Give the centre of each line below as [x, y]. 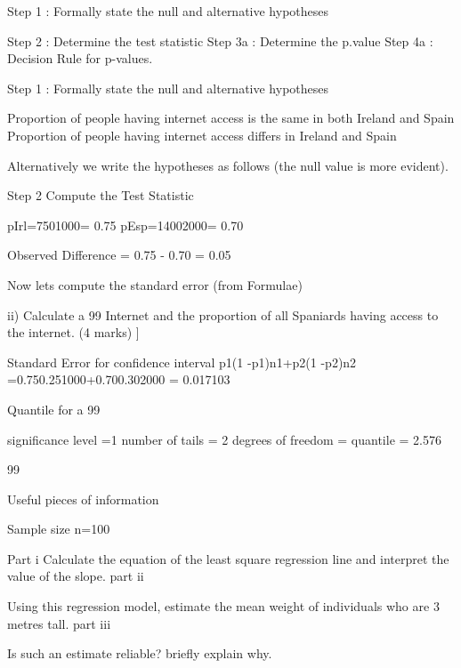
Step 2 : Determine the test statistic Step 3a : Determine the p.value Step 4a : [220, 40]
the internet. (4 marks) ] [73, 332]
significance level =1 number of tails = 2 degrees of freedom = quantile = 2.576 [224, 439]
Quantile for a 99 [54, 409]
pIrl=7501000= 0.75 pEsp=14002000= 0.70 [125, 225]
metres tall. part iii [59, 623]
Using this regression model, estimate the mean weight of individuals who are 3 [223, 606]
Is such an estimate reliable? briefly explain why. [140, 653]
